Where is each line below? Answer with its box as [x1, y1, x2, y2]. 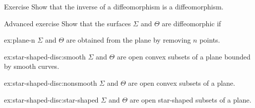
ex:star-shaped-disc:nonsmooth [4, 77, 97, 88]
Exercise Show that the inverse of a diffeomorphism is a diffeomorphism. [4, 1, 224, 11]
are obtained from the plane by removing [66, 35, 191, 45]
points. [199, 35, 220, 45]
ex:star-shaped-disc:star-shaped [4, 94, 99, 105]
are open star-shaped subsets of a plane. [129, 94, 252, 105]
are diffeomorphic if [162, 18, 221, 28]
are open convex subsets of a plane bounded [117, 51, 251, 61]
